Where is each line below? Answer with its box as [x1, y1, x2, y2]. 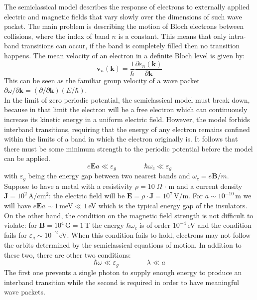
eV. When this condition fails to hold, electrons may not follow [59, 229, 251, 240]
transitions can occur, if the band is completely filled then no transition [21, 40, 240, 51]
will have [4, 200, 31, 211]
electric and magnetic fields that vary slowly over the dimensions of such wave [4, 11, 242, 21]
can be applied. [4, 153, 50, 163]
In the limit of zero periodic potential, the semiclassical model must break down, [4, 94, 250, 105]
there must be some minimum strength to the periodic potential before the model [4, 143, 253, 153]
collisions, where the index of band [4, 30, 110, 41]
